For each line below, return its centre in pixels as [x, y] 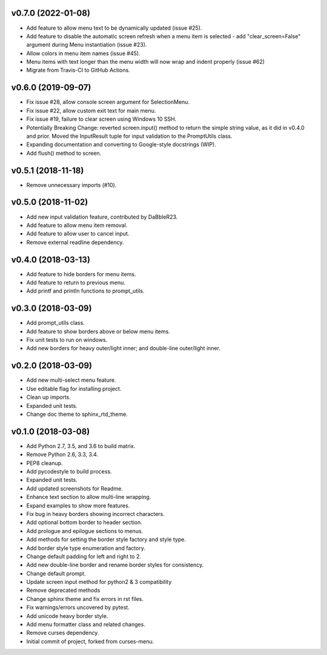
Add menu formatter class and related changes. [86, 625]
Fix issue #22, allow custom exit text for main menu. [91, 110]
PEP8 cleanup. [45, 463]
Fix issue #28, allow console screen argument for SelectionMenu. [108, 102]
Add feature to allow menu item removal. [77, 225]
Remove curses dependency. [63, 633]
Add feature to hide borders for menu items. [81, 274]
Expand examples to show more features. [78, 505]
